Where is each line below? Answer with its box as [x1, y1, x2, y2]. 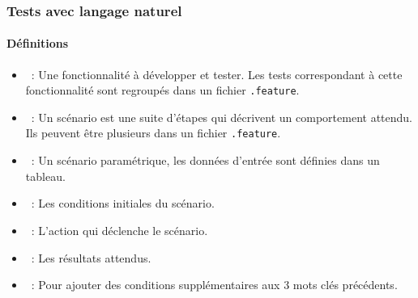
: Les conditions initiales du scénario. [31, 195, 215, 212]
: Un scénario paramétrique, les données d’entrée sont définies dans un [31, 152, 380, 169]
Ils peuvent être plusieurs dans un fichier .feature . [25, 124, 281, 141]
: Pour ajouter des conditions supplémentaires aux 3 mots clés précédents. [31, 276, 398, 293]
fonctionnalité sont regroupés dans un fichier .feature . [25, 82, 300, 99]
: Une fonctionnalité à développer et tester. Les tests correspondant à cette [31, 65, 403, 82]
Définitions [6, 35, 69, 52]
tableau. [25, 167, 66, 184]
